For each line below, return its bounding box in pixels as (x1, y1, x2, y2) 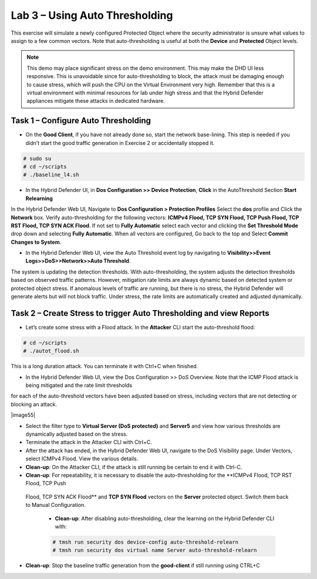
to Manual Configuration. (25, 501, 86, 509)
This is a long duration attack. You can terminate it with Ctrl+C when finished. (11, 363, 198, 370)
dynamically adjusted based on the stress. (25, 430, 128, 437)
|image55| (11, 412, 36, 419)
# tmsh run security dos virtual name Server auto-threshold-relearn (52, 547, 257, 554)
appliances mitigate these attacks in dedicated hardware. (26, 97, 166, 105)
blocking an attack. (11, 400, 57, 408)
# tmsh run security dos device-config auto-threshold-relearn (52, 538, 239, 546)
